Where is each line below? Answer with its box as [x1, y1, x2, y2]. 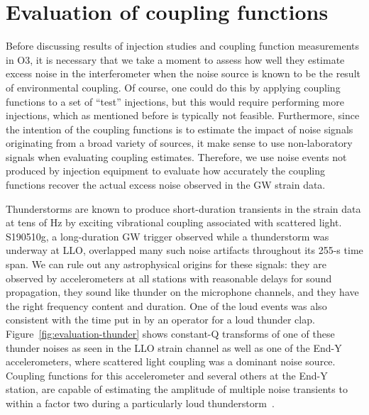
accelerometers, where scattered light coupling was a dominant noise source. [6, 354, 336, 369]
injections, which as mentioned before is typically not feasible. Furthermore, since [6, 108, 360, 123]
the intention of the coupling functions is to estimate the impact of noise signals [6, 121, 353, 136]
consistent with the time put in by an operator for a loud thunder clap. [6, 312, 315, 327]
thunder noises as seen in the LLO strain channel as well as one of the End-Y [6, 340, 342, 355]
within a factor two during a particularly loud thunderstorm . [6, 395, 275, 410]
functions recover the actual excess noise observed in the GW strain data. [6, 177, 326, 192]
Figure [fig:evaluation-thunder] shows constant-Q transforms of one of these [6, 326, 335, 341]
